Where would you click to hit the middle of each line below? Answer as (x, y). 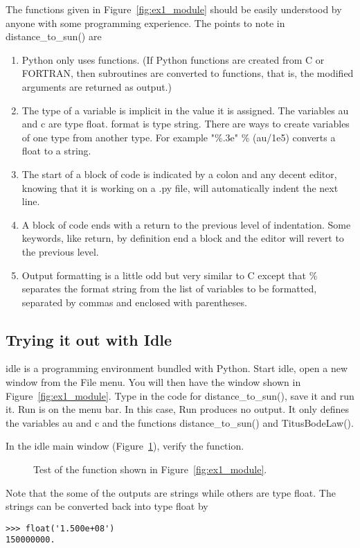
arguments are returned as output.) (97, 86)
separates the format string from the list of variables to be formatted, (169, 289)
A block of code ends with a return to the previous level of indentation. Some (186, 224)
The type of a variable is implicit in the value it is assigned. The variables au (185, 110)
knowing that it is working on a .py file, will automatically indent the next (180, 187)
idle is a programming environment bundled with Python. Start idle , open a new (177, 368)
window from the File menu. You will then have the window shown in (153, 382)
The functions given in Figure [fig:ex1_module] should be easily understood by (174, 9)
